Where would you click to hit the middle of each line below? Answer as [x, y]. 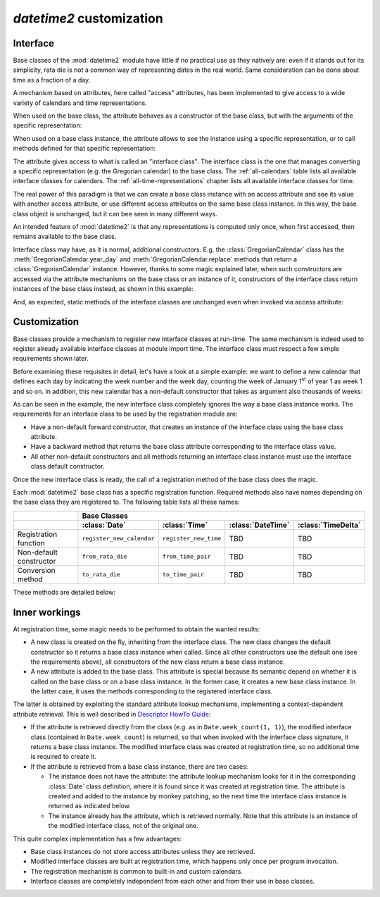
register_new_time [192, 539]
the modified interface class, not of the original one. [123, 826]
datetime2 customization [88, 18]
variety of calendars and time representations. [80, 103]
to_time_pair [183, 575]
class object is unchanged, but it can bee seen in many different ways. [115, 214]
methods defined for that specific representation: [84, 149]
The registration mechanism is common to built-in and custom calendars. [137, 871]
